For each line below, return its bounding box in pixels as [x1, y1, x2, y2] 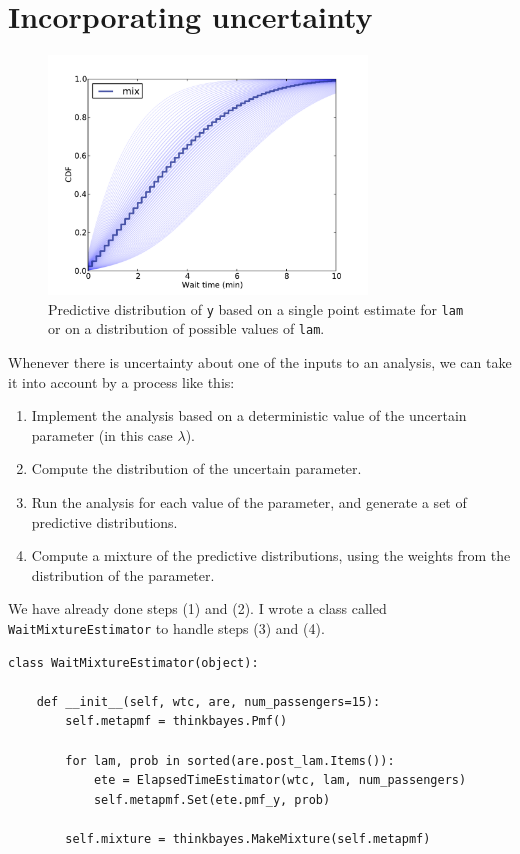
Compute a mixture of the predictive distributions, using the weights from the [31, 545, 511, 566]
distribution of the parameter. [31, 564, 215, 585]
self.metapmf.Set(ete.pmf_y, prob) [93, 792, 331, 807]
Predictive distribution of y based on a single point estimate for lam [48, 298, 464, 319]
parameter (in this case [31, 424, 173, 445]
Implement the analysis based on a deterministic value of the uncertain [31, 405, 467, 426]
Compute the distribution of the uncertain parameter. [31, 458, 362, 479]
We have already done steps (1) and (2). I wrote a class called [8, 598, 387, 619]
